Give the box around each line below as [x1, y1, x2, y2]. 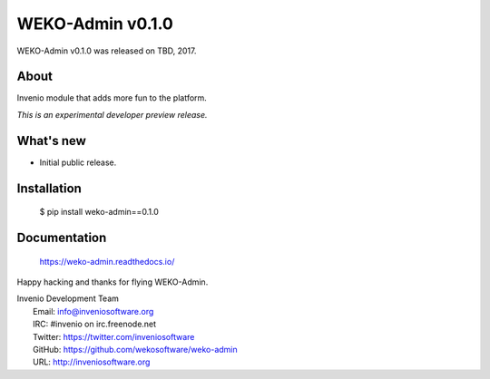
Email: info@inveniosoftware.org [33, 306, 154, 316]
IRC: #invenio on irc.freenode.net [33, 318, 157, 330]
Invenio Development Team [16, 293, 120, 304]
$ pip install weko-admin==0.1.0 [39, 207, 159, 218]
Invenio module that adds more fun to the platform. [16, 92, 208, 103]
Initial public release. [39, 157, 117, 168]
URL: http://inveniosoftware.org [33, 356, 151, 367]
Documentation [16, 229, 107, 245]
